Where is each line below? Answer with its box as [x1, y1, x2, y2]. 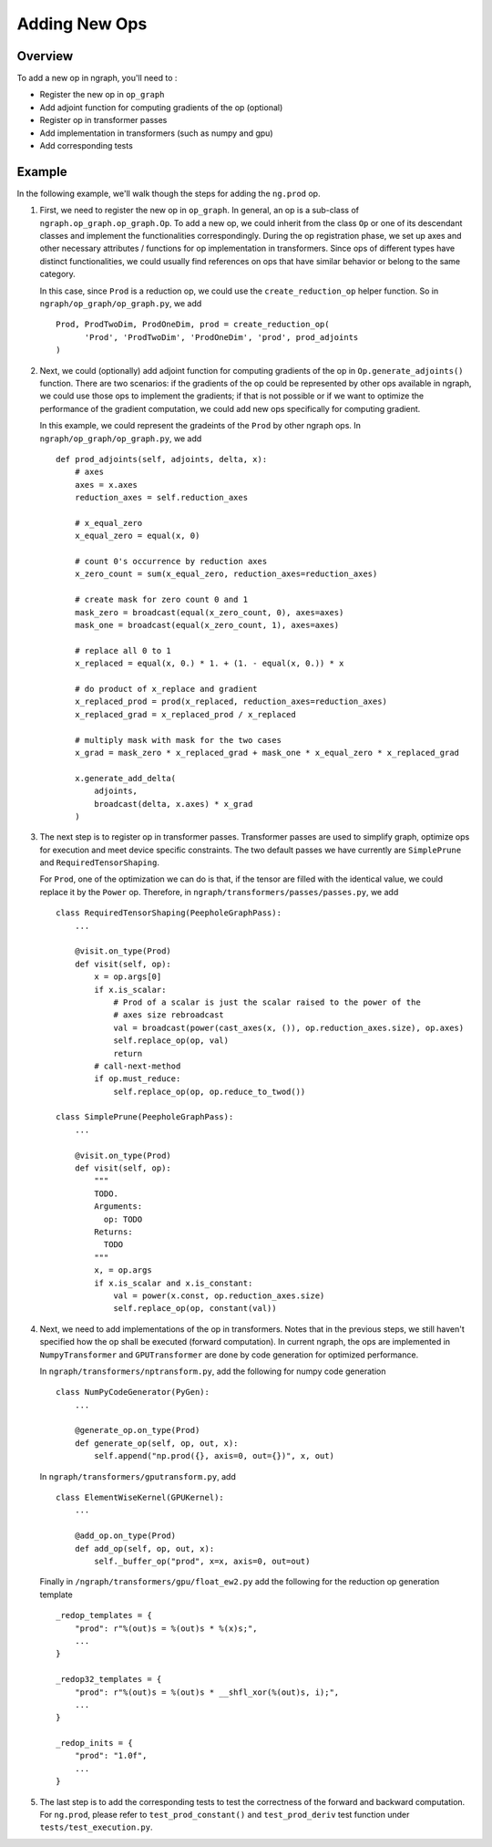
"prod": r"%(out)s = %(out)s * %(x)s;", [74, 1623, 259, 1634]
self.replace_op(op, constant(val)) [113, 1304, 277, 1314]
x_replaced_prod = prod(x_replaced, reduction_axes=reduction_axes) [74, 696, 387, 707]
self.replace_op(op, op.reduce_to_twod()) [113, 1086, 306, 1097]
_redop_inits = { [56, 1738, 133, 1749]
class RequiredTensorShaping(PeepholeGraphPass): [56, 908, 282, 918]
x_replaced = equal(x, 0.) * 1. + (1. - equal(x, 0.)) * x [74, 658, 344, 669]
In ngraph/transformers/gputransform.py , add [39, 1470, 236, 1481]
